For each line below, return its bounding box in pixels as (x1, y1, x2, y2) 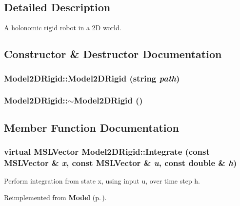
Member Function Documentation (4, 120, 180, 135)
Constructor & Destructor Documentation (4, 46, 222, 62)
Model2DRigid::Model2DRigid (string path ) (4, 72, 180, 84)
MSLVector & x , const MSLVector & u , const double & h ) (4, 156, 237, 168)
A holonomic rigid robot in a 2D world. (4, 22, 121, 33)
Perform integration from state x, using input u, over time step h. (4, 176, 200, 186)
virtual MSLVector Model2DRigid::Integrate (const (4, 145, 210, 157)
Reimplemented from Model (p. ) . (4, 192, 107, 202)
